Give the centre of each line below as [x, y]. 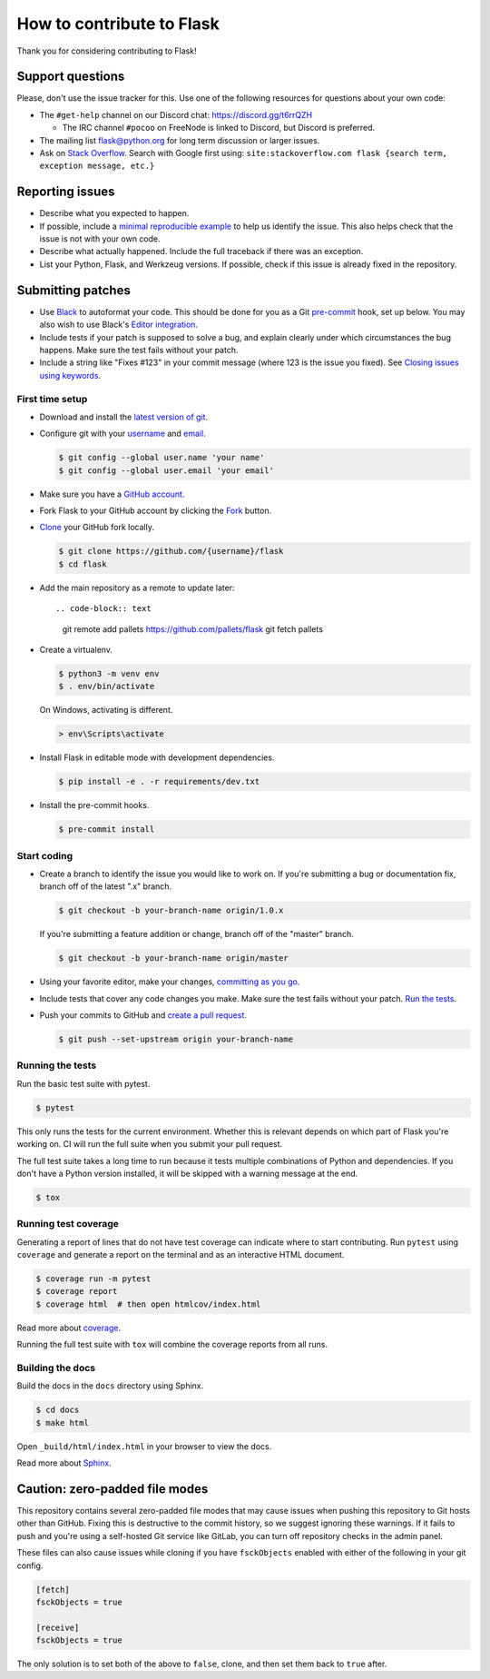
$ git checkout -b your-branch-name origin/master [174, 958]
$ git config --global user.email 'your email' [166, 470]
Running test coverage [68, 1224]
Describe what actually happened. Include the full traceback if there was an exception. [201, 252]
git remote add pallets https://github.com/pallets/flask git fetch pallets [193, 629]
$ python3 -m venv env [109, 673]
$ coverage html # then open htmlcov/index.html [148, 1304]
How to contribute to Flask [118, 24]
